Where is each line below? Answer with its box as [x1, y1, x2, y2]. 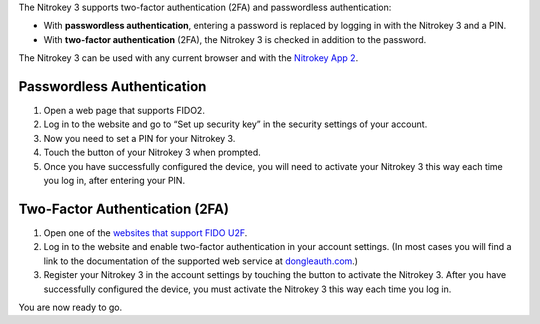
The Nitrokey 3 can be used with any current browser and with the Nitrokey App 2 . [18, 52, 359, 64]
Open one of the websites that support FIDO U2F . [43, 226, 248, 239]
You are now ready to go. [18, 301, 123, 313]
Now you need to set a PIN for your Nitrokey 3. [43, 132, 236, 144]
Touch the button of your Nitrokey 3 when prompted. [43, 146, 262, 159]
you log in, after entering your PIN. [43, 175, 185, 187]
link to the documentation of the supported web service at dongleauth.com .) [43, 255, 359, 267]
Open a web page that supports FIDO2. [43, 105, 205, 117]
